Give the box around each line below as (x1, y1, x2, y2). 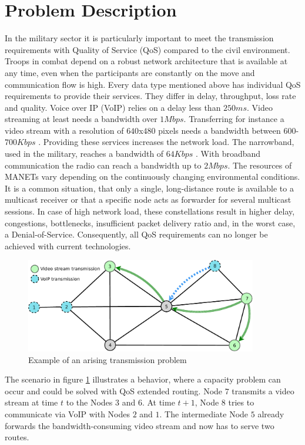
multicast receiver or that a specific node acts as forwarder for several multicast (5, 193, 291, 206)
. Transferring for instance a (183, 113, 284, 125)
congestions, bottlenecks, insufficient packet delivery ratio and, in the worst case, (5, 216, 296, 229)
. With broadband (196, 147, 261, 160)
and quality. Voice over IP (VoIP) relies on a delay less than (5, 101, 221, 113)
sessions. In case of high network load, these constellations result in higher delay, (5, 205, 295, 217)
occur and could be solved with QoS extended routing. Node (5, 384, 223, 397)
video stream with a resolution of (5, 124, 124, 136)
